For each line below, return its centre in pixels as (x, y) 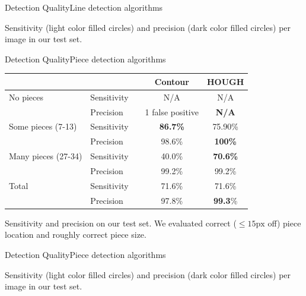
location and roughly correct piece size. (76, 234)
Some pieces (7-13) (43, 126)
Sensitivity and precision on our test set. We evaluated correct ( (121, 223)
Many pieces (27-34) (46, 156)
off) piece (284, 223)
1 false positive (172, 111)
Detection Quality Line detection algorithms (84, 7)
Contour (172, 81)
